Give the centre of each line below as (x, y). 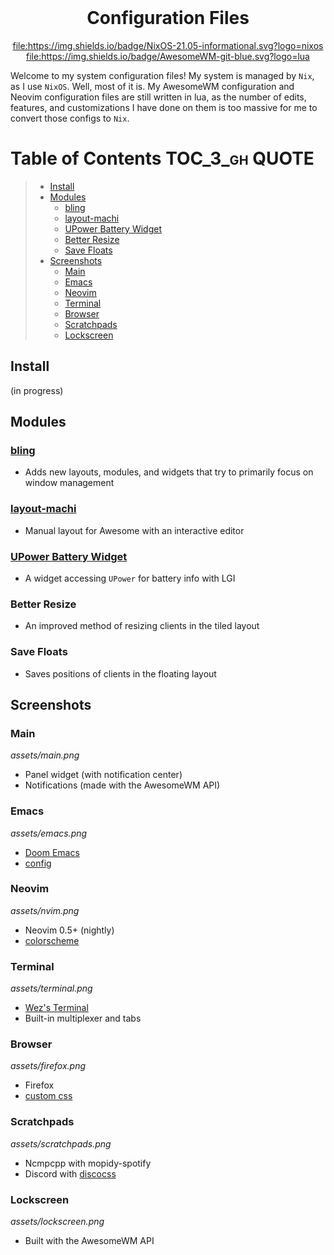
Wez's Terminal (56, 1008)
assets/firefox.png (48, 1066)
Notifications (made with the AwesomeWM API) (122, 785)
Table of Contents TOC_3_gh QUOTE (162, 158)
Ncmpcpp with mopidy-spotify (88, 1163)
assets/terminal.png (51, 988)
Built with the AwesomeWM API (89, 1241)
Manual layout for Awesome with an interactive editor (134, 530)
